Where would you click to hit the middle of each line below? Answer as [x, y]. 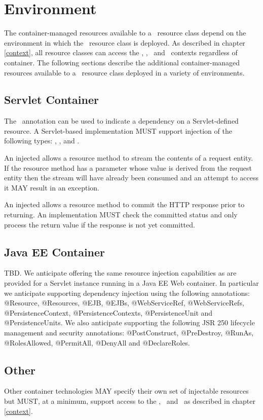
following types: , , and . [42, 141]
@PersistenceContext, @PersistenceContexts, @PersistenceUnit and [108, 312]
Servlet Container [51, 100]
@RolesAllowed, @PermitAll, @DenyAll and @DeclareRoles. [97, 342]
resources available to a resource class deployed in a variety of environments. [124, 72]
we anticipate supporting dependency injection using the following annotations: [127, 293]
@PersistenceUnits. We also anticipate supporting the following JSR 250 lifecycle [129, 322]
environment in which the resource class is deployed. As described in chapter [125, 42]
